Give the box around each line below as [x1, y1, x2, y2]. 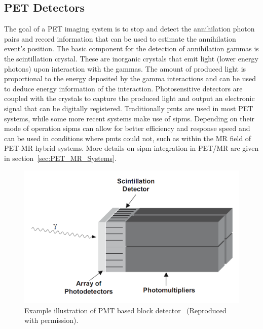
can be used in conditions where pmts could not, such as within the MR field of [4, 133, 251, 143]
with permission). [24, 315, 79, 325]
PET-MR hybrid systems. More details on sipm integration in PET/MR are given [4, 143, 259, 153]
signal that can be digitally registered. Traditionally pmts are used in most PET [4, 103, 253, 113]
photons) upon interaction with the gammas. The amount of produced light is [4, 63, 246, 74]
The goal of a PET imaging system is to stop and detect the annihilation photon [4, 23, 255, 34]
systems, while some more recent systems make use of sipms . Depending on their [4, 113, 255, 123]
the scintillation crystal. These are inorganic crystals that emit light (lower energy [4, 53, 258, 63]
